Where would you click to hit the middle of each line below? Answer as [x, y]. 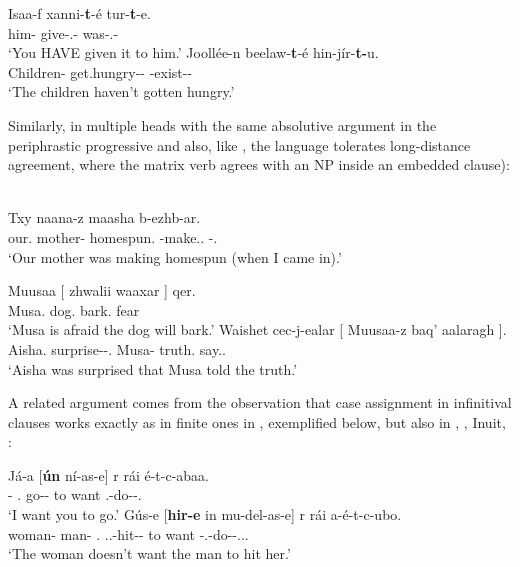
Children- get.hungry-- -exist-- [100, 71]
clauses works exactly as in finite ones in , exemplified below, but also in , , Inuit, [257, 421]
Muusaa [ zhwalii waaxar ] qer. [102, 290]
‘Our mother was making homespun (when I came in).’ [175, 256]
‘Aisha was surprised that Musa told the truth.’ [153, 368]
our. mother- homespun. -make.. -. [113, 236]
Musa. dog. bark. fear [74, 309]
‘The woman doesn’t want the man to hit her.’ [149, 553]
